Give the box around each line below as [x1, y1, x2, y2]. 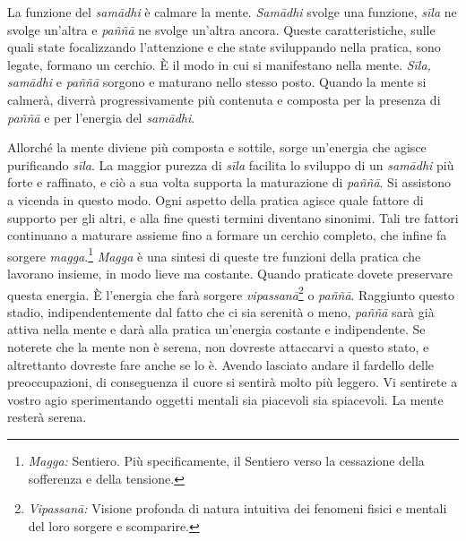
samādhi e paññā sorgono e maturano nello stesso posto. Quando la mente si [7, 73, 427, 91]
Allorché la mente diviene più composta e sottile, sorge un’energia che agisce [7, 138, 427, 157]
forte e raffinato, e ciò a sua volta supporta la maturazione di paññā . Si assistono [7, 173, 452, 192]
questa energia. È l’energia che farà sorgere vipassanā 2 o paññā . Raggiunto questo [7, 282, 454, 304]
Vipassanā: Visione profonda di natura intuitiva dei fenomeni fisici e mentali [28, 499, 447, 518]
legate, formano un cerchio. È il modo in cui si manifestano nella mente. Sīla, [7, 55, 431, 73]
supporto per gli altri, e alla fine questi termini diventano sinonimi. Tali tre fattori [7, 208, 459, 227]
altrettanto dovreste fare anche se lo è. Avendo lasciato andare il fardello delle [7, 355, 435, 374]
